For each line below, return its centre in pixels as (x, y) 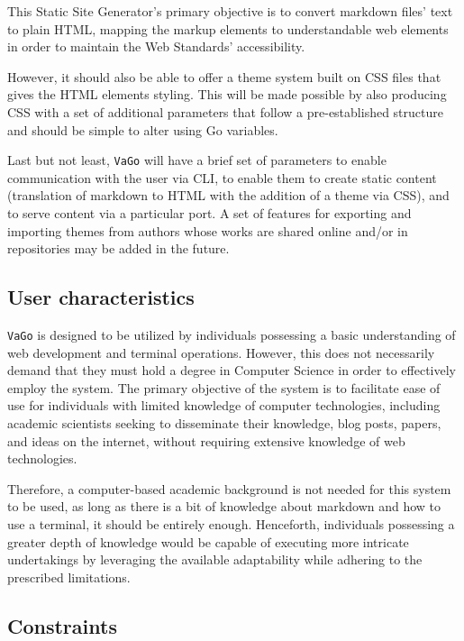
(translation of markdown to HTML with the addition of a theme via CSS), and (228, 195)
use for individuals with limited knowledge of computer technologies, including (224, 405)
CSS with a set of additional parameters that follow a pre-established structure (225, 111)
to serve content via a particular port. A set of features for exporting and (209, 213)
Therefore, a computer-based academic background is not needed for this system (229, 488)
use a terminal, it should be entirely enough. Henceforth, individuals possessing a (231, 523)
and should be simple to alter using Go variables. (143, 129)
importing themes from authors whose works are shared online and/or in (208, 230)
